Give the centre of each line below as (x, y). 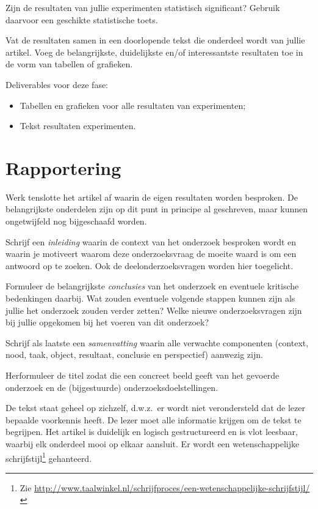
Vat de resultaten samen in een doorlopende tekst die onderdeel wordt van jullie (155, 40)
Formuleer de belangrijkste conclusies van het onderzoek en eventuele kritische (152, 286)
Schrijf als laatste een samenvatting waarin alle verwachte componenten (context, (157, 342)
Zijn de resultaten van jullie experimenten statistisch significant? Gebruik (143, 7)
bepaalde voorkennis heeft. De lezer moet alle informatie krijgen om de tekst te (154, 419)
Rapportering (63, 167)
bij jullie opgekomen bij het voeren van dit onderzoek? (107, 322)
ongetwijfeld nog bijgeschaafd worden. (76, 221)
